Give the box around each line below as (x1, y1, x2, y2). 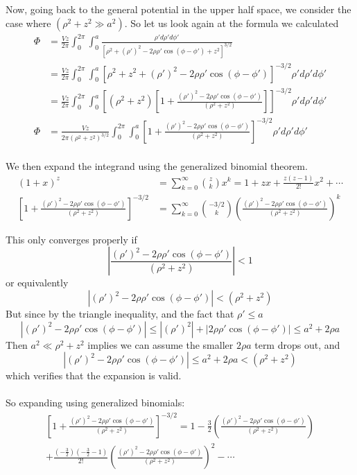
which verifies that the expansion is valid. (6, 368, 182, 383)
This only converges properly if (6, 232, 137, 246)
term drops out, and (254, 337, 340, 352)
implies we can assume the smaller (87, 337, 234, 352)
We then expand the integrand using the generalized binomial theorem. (6, 158, 308, 173)
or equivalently (6, 275, 69, 290)
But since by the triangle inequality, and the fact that (6, 306, 234, 321)
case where (6, 15, 51, 30)
